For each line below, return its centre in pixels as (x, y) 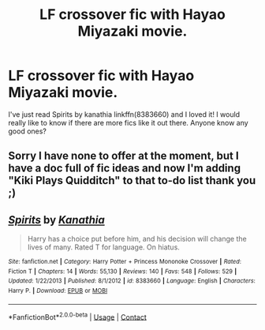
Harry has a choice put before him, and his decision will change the (137, 239)
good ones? (28, 131)
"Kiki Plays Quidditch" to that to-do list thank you (132, 180)
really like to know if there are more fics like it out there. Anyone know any (128, 122)
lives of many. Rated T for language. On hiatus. (103, 247)
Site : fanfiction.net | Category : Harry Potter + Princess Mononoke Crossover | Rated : (125, 262)
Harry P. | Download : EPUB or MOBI (58, 291)
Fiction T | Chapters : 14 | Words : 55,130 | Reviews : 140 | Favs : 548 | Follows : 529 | (123, 271)
